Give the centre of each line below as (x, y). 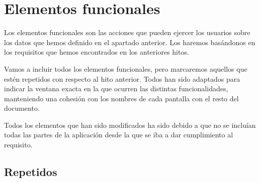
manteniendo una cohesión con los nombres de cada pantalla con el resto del (121, 98)
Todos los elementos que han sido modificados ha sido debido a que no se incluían (130, 125)
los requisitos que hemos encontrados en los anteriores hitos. (97, 52)
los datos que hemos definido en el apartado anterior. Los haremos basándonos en (130, 42)
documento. (22, 108)
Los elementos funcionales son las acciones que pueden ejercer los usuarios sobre (127, 32)
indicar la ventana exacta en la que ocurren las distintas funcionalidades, (116, 88)
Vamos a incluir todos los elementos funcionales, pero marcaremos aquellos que (126, 68)
